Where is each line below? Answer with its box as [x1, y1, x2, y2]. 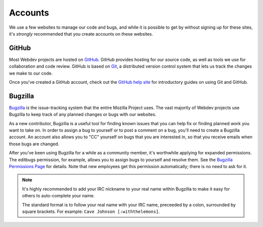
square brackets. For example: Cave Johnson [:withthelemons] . [22, 208, 160, 214]
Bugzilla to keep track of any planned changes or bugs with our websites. [9, 112, 157, 117]
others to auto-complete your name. [22, 193, 95, 199]
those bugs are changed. [9, 141, 59, 147]
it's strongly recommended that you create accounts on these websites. [9, 31, 153, 37]
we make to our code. [9, 70, 53, 76]
